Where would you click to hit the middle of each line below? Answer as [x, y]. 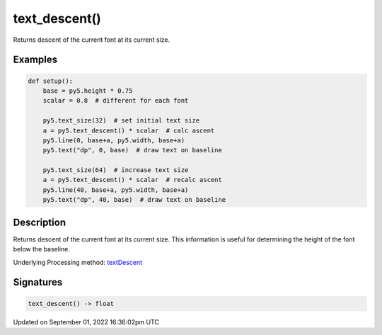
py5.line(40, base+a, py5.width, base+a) [116, 190]
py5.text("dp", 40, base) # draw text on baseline [134, 200]
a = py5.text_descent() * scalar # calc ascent [129, 130]
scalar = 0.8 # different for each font [116, 101]
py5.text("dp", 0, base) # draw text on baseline [132, 150]
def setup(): [51, 81]
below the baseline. [41, 249]
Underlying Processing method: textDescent [78, 262]
